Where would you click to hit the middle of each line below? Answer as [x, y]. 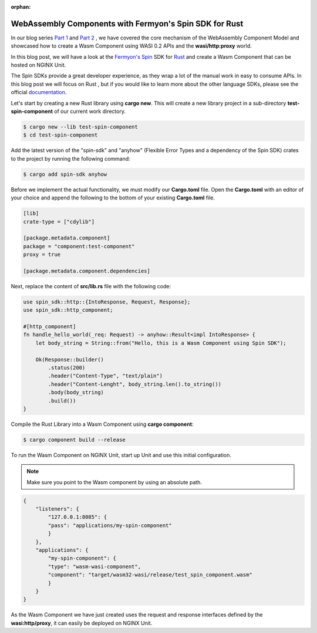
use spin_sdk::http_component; [68, 310]
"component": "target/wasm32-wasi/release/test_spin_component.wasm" [150, 575]
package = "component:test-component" [79, 246]
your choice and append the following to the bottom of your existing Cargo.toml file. [113, 198]
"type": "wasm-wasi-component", [94, 567]
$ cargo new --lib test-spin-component [80, 127]
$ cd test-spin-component [60, 135]
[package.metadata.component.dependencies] [87, 271]
